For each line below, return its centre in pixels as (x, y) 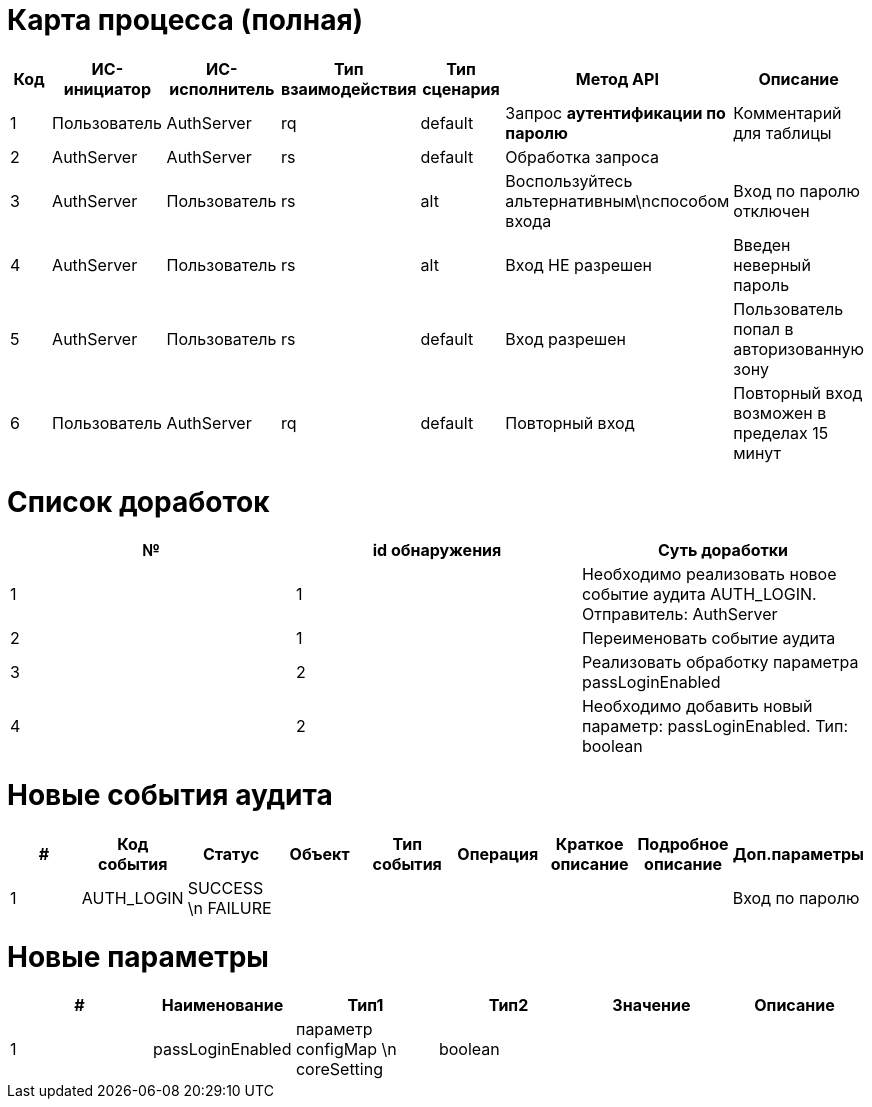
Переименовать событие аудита (708, 638)
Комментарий (787, 112)
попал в (763, 328)
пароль (761, 284)
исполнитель (222, 88)
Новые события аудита (170, 795)
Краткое (589, 843)
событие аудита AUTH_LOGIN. (699, 594)
